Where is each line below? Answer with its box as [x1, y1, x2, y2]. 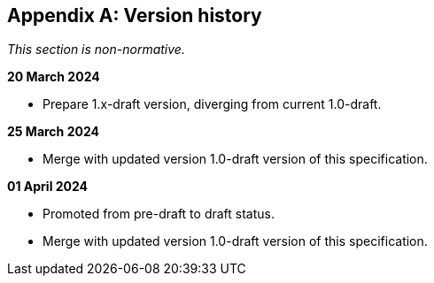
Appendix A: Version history [7, 4, 262, 27]
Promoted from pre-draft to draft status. [43, 206, 275, 222]
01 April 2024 [7, 179, 89, 195]
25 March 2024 [7, 124, 99, 140]
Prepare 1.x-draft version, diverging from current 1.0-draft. [43, 96, 382, 112]
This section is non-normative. [7, 42, 185, 57]
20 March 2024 [7, 69, 100, 85]
